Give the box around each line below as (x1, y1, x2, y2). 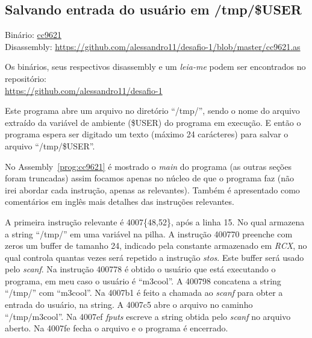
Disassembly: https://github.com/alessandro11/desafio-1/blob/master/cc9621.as (5, 40, 301, 52)
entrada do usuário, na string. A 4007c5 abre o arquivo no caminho (5, 298, 253, 311)
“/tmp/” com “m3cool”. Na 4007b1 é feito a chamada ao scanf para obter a (5, 286, 283, 299)
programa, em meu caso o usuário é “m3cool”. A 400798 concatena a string (5, 274, 281, 287)
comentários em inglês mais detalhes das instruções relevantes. (5, 195, 234, 208)
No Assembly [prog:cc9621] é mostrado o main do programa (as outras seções (5, 160, 292, 172)
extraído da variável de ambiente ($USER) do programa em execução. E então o (5, 116, 301, 128)
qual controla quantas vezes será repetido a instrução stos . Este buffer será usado (5, 251, 304, 263)
